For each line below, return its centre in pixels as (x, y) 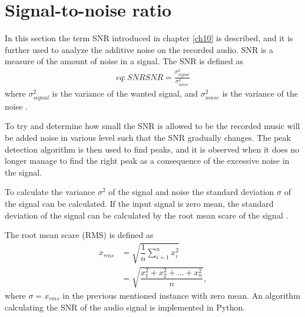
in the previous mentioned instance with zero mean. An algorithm (181, 295)
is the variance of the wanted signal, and (125, 93)
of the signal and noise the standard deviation (191, 192)
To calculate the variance (50, 192)
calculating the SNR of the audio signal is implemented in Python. (125, 307)
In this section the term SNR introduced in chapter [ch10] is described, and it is (149, 38)
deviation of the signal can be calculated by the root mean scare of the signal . (147, 215)
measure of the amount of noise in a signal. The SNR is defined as (124, 61)
